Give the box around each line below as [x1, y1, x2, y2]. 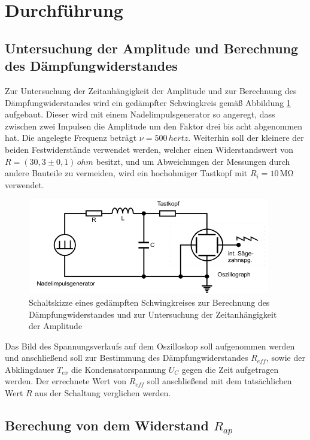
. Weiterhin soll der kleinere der [188, 131, 304, 144]
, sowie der [266, 351, 305, 364]
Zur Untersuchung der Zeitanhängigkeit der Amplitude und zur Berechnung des [5, 84, 297, 97]
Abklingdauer [5, 363, 54, 375]
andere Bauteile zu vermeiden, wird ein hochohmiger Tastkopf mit [5, 167, 248, 179]
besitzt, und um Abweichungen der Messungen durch [96, 155, 290, 167]
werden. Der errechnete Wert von [5, 375, 126, 387]
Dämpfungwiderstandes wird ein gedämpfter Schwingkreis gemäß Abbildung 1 [5, 96, 291, 109]
